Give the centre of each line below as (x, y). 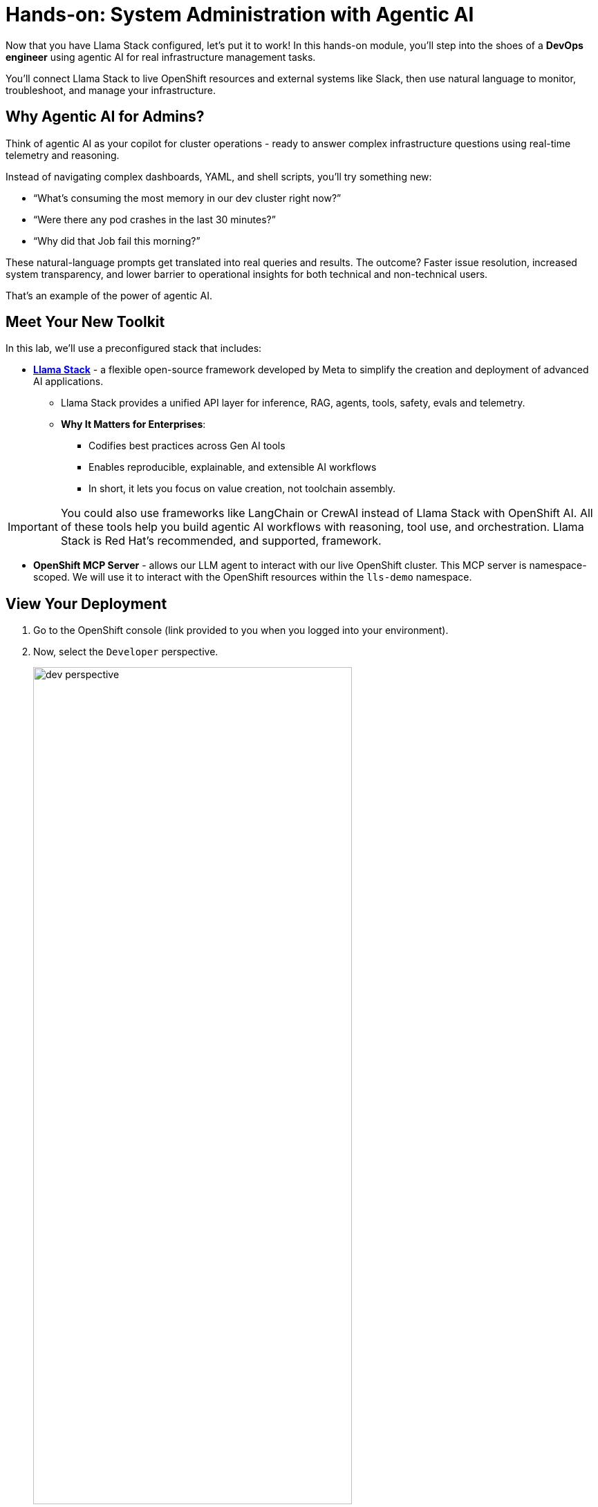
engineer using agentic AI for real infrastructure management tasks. (161, 57)
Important (33, 527)
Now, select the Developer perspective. (126, 652)
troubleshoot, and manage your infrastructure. (111, 90)
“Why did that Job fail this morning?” (117, 241)
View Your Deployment (86, 603)
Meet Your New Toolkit (85, 322)
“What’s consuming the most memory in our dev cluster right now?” (187, 198)
